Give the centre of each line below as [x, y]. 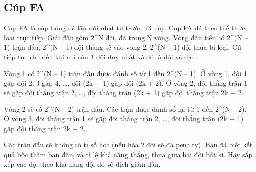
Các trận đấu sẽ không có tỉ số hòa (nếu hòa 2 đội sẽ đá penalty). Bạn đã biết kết [128, 145]
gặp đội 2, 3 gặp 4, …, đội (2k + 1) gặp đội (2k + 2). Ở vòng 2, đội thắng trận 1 [126, 83]
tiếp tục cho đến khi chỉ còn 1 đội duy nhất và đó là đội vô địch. [102, 56]
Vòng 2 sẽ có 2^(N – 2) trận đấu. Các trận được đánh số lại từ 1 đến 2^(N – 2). [125, 109]
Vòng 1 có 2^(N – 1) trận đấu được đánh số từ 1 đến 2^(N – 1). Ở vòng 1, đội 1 [126, 73]
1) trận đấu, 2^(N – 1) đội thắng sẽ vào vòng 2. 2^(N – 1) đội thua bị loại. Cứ [123, 47]
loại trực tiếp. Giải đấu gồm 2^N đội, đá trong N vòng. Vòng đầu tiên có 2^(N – [126, 37]
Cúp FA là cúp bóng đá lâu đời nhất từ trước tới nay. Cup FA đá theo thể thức [125, 28]
